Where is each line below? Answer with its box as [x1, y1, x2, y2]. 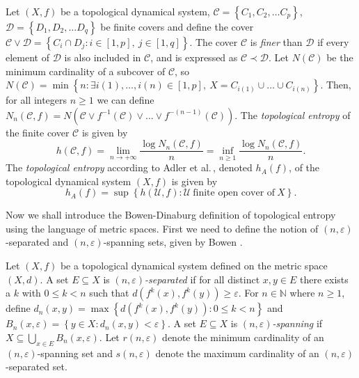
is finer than [250, 35, 303, 49]
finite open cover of [193, 188, 276, 198]
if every [317, 35, 349, 49]
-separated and [6, 235, 69, 249]
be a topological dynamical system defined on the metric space [60, 258, 328, 273]
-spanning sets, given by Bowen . [103, 235, 243, 249]
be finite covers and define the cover [100, 19, 254, 33]
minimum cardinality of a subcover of [6, 63, 166, 78]
